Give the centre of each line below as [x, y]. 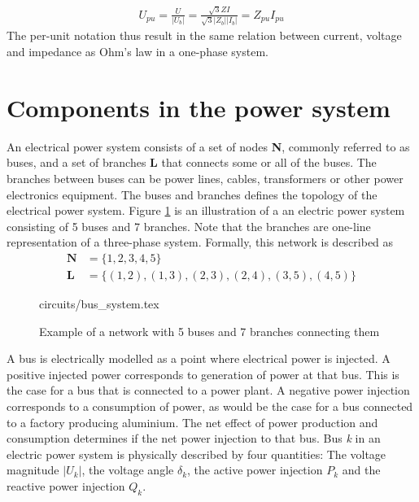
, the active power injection [255, 470]
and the [361, 470]
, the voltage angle [128, 470]
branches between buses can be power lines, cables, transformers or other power [205, 178]
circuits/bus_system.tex [99, 303]
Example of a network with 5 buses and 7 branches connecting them [209, 331]
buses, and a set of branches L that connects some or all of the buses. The [192, 162]
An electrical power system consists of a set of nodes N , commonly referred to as [208, 146]
